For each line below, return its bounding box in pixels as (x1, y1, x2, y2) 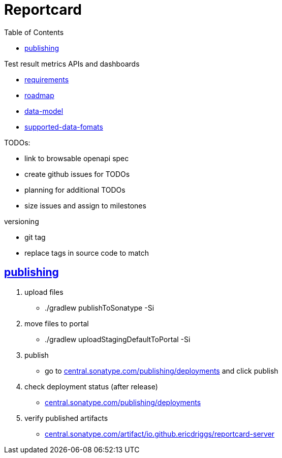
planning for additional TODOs (24, 185, 126, 194)
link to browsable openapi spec (24, 154, 129, 163)
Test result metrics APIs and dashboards (4, 59, 140, 68)
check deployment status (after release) (24, 382, 158, 391)
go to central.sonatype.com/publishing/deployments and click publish (45, 366, 278, 375)
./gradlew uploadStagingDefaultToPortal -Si (45, 334, 191, 344)
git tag (24, 232, 46, 241)
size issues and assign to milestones (24, 201, 146, 210)
